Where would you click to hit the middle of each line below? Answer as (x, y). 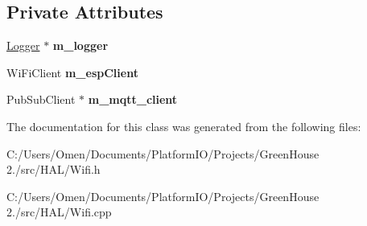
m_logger (80, 45)
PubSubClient (41, 99)
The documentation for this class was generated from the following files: (184, 126)
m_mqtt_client (133, 99)
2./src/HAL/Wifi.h (54, 169)
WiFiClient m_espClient (72, 72)
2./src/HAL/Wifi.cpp (59, 212)
